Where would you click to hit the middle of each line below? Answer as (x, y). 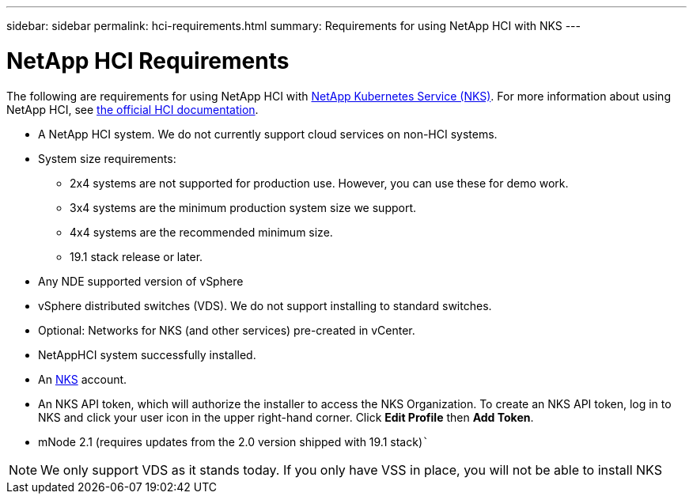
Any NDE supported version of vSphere (141, 281)
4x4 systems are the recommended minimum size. (201, 232)
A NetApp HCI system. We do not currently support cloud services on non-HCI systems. (268, 134)
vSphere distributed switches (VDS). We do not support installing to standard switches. (265, 305)
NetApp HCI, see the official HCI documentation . (133, 109)
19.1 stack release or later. (136, 256)
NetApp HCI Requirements (148, 61)
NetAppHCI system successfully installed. (147, 354)
